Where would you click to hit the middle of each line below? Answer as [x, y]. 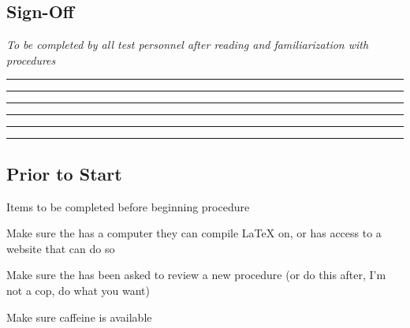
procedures [31, 60]
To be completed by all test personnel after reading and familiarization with [188, 45]
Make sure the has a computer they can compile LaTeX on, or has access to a [194, 233]
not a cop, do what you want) [78, 290]
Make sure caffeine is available [79, 317]
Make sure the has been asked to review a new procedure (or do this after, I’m [196, 275]
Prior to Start [64, 173]
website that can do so [61, 248]
